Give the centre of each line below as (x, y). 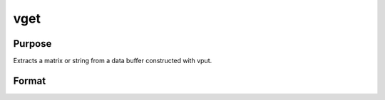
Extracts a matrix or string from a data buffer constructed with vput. (113, 61)
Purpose (32, 44)
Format (30, 80)
